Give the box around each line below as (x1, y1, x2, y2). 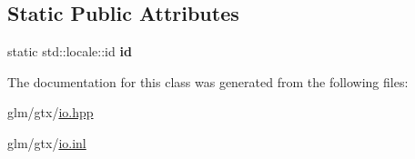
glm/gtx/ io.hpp (7, 103, 94, 122)
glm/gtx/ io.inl (7, 133, 86, 152)
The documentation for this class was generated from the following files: (7, 72, 409, 91)
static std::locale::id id (7, 42, 132, 61)
